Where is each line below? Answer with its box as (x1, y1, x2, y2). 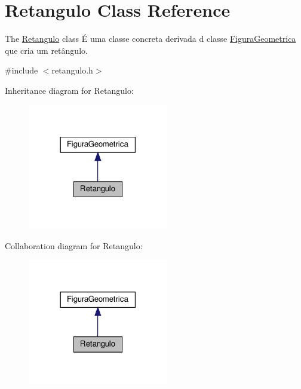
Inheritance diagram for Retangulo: (5, 84, 134, 96)
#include (5, 64, 38, 76)
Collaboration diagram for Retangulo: (5, 239, 143, 252)
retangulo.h (51, 64, 93, 76)
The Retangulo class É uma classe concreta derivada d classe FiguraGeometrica (5, 32, 296, 45)
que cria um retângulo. (5, 44, 88, 56)
